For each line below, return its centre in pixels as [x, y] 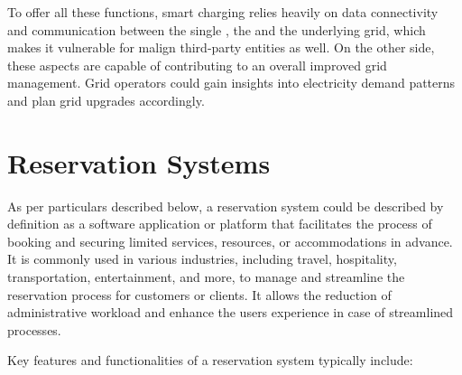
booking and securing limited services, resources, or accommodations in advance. [230, 241]
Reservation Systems [139, 162]
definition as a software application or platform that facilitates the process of [220, 224]
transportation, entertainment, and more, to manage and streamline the [206, 277]
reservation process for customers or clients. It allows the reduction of [199, 294]
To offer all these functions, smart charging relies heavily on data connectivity [223, 12]
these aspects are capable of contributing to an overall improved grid [197, 65]
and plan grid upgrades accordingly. [106, 100]
